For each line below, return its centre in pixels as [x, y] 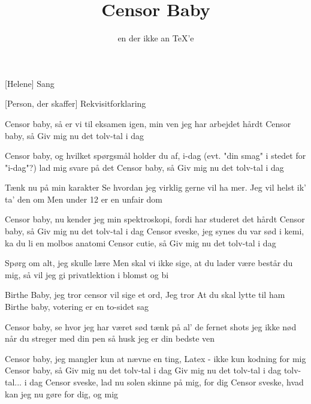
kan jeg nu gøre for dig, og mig [62, 394]
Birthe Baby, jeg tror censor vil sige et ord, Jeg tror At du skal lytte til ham [145, 295]
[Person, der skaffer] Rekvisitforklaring [76, 103]
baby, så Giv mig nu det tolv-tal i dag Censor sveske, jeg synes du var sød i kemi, [155, 231]
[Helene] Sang [30, 83]
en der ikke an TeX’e [156, 38]
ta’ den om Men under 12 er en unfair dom [84, 199]
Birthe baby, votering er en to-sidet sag [77, 307]
